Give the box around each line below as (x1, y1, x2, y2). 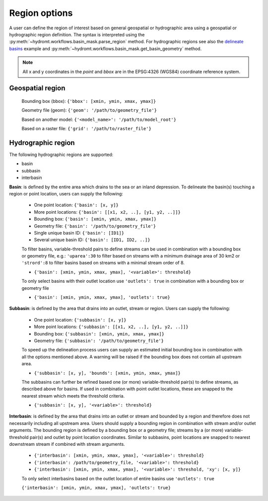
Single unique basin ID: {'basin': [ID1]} (34, 230, 124, 236)
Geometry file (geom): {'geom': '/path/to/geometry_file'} (21, 107, 157, 113)
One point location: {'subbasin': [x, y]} (34, 317, 127, 323)
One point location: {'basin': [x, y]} (34, 202, 119, 208)
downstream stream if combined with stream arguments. (9, 441, 125, 447)
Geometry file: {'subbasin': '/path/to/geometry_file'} (34, 337, 164, 343)
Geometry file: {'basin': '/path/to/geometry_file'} (34, 223, 156, 229)
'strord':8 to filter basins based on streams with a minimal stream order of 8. (21, 260, 185, 266)
